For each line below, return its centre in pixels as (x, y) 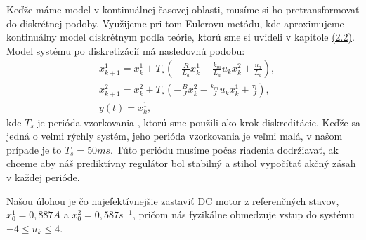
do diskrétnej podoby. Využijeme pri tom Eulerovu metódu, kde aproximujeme (175, 23)
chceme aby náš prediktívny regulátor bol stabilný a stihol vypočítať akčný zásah (181, 163)
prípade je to (34, 149)
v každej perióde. (43, 177)
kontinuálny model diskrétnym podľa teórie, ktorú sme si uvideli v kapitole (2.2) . (181, 37)
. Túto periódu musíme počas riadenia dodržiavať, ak (225, 149)
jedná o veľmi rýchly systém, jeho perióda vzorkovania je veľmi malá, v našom (175, 136)
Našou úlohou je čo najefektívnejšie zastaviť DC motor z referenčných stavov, (173, 200)
